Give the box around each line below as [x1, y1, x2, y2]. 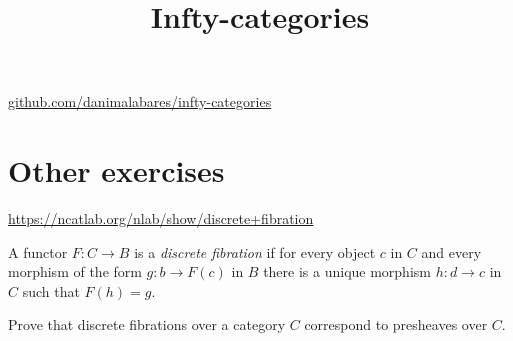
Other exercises [8, 150, 225, 191]
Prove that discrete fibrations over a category [8, 314, 286, 335]
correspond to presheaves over [304, 314, 488, 335]
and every [421, 241, 482, 262]
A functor [8, 241, 68, 262]
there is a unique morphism [263, 261, 431, 282]
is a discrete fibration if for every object [134, 241, 376, 262]
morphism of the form [8, 261, 142, 282]
